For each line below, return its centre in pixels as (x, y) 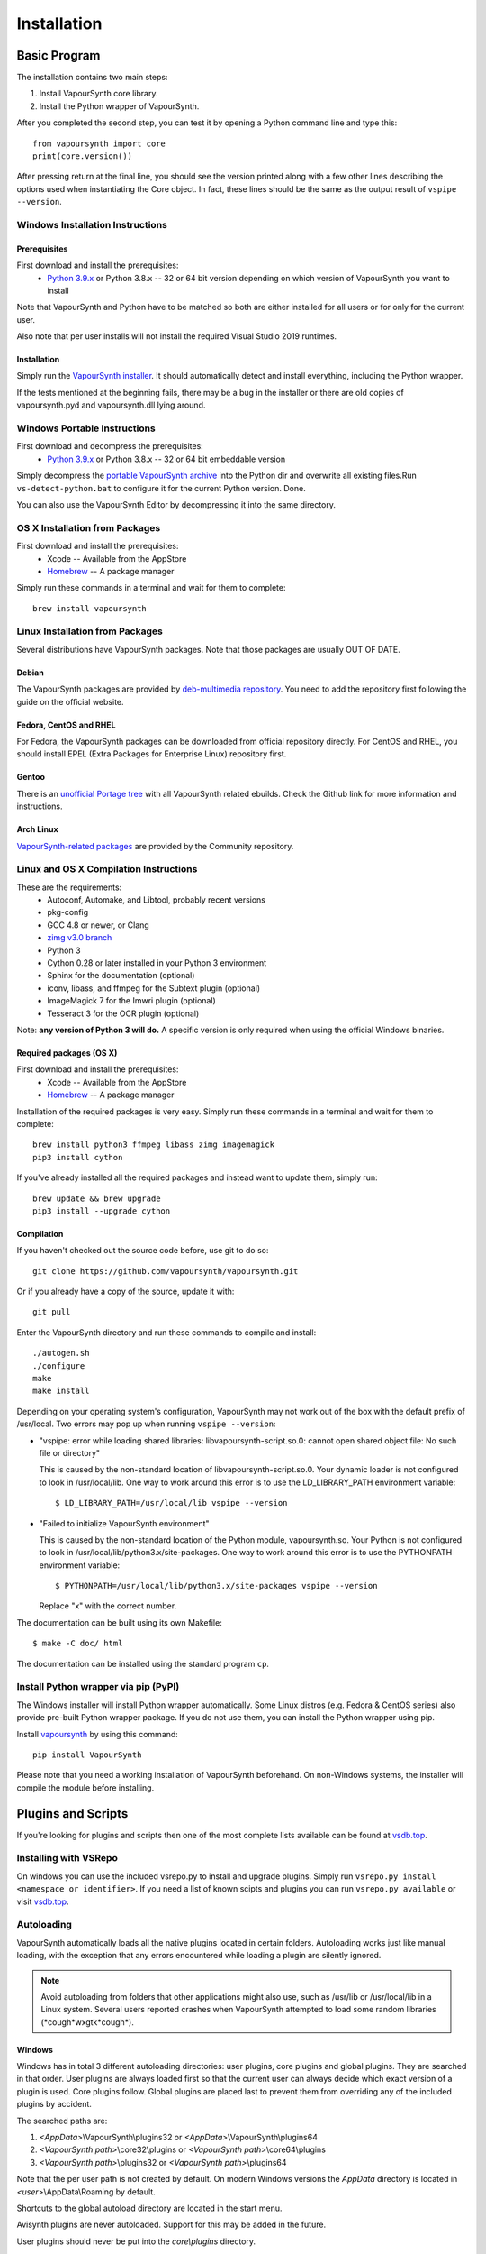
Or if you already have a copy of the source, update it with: (126, 1292)
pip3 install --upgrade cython (102, 1211)
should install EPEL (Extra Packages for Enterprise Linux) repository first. (152, 754)
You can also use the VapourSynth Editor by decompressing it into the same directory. (176, 504)
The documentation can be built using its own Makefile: (119, 1622)
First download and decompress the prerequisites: (110, 446)
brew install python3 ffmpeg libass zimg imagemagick (153, 1145)
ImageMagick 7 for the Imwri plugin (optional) (131, 1001)
